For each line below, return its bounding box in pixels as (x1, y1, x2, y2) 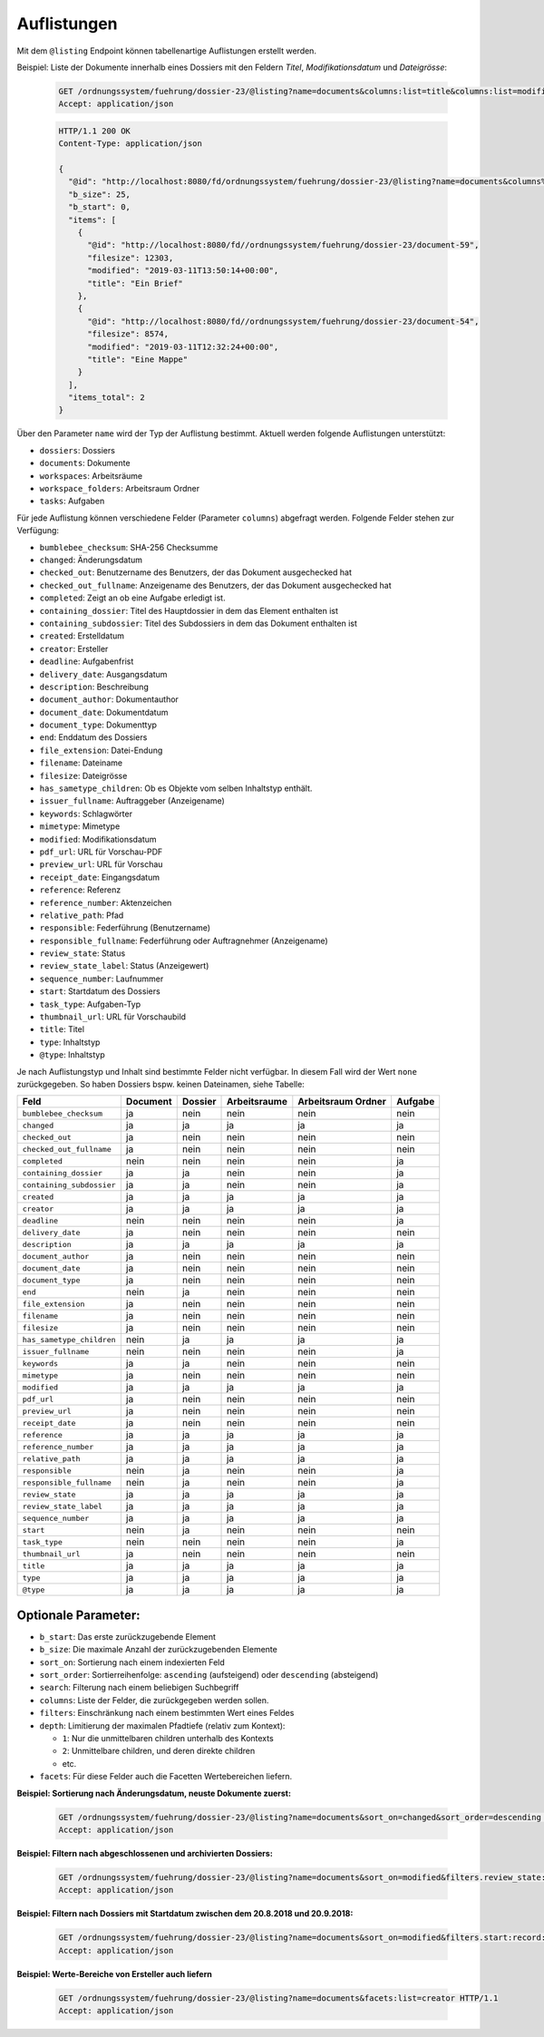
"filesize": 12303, (87, 252, 174, 263)
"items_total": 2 (68, 393, 145, 403)
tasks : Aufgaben (39, 495, 105, 507)
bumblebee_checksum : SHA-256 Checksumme (39, 541, 219, 552)
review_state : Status (39, 948, 126, 959)
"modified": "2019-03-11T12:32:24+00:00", (87, 341, 279, 352)
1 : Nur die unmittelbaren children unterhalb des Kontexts (62, 1733, 274, 1744)
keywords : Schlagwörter (39, 808, 133, 819)
